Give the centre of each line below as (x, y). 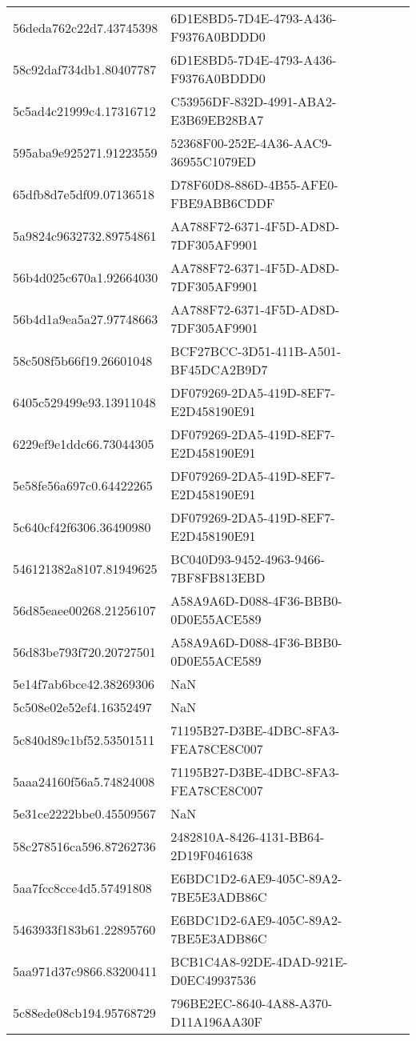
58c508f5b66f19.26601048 (83, 360)
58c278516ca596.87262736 (84, 846)
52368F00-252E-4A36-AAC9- (252, 143)
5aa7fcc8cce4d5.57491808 (82, 887)
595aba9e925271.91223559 (85, 152)
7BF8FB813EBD (218, 577)
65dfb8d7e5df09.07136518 (84, 194)
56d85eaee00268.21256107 (84, 610)
